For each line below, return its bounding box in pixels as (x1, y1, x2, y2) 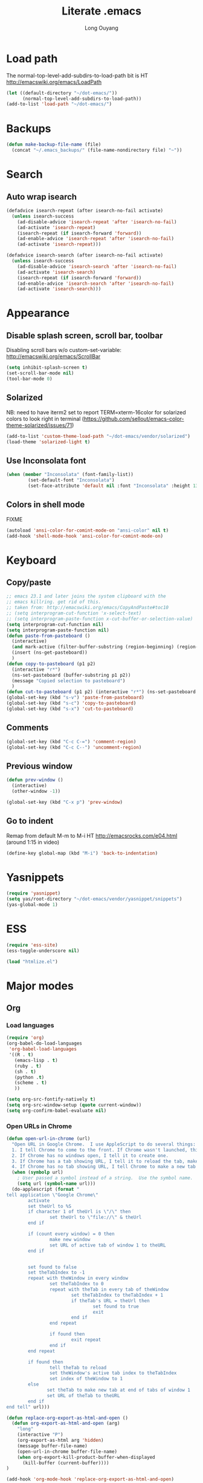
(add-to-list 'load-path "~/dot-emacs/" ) (6, 101, 112, 107)
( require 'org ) (6, 1035, 45, 1041)
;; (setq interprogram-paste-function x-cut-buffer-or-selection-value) (6, 616, 193, 622)
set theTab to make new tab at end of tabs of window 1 (47, 1387, 190, 1393)
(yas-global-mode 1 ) (6, 902, 59, 908)
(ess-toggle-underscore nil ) (6, 948, 80, 954)
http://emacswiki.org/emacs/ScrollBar (6, 353, 101, 360)
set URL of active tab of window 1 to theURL (49, 1242, 166, 1248)
